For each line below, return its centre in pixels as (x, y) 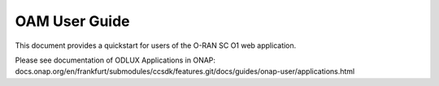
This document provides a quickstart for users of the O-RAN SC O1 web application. (156, 45)
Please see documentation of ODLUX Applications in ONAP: (115, 60)
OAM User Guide (72, 21)
